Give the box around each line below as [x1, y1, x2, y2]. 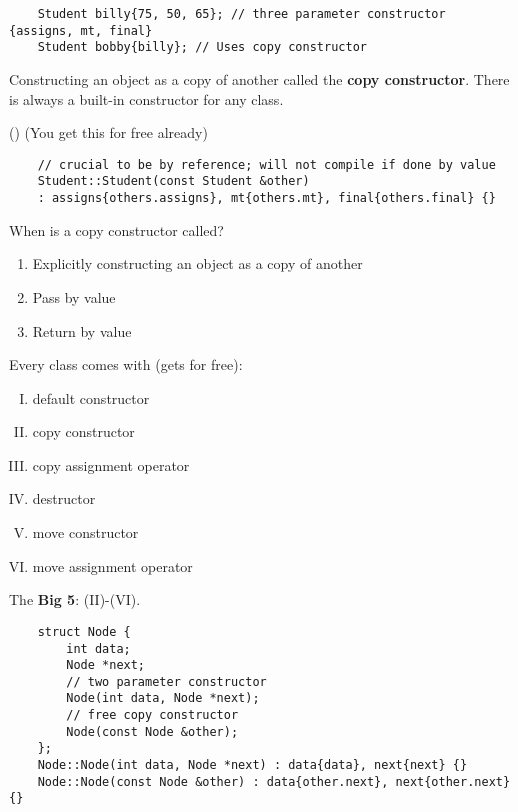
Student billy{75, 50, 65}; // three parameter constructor [37, 7, 446, 21]
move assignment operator [32, 555, 193, 576]
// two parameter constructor [66, 674, 267, 689]
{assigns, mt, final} [9, 23, 153, 38]
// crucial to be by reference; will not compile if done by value [37, 157, 496, 172]
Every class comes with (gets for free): [9, 354, 243, 375]
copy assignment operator [32, 454, 190, 475]
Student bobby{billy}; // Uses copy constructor [37, 40, 367, 55]
